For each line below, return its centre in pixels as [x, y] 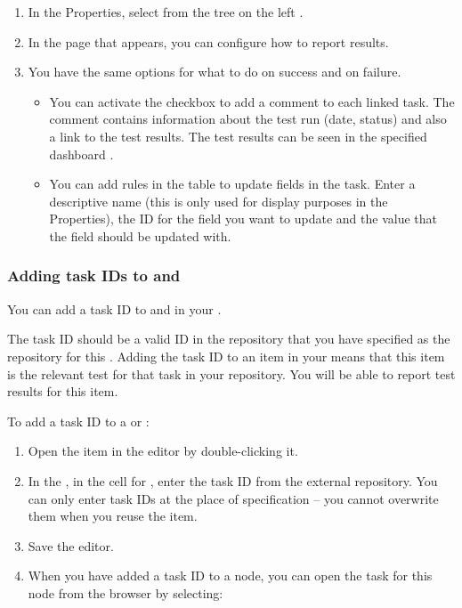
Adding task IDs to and [94, 276]
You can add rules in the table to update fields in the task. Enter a [232, 184]
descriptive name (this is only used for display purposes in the [219, 201]
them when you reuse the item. [113, 516]
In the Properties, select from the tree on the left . [166, 12]
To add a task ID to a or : [78, 421]
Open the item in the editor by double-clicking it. [163, 451]
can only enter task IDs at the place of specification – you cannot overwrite [233, 498]
